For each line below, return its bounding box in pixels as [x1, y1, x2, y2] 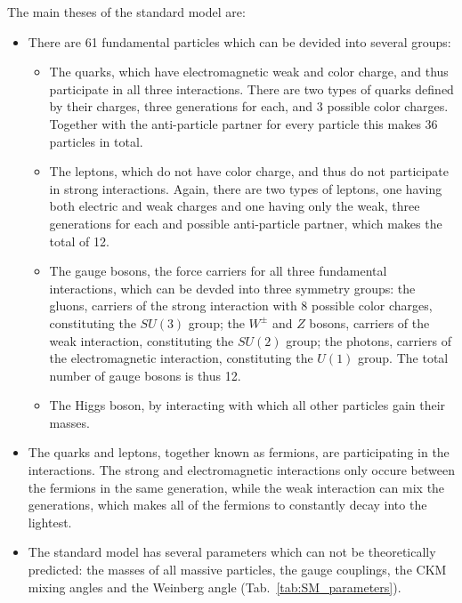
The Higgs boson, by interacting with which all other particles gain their [49, 396, 446, 414]
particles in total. [49, 132, 143, 150]
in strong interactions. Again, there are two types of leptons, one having [49, 179, 442, 197]
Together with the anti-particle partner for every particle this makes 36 [49, 114, 438, 133]
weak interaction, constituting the [49, 331, 234, 350]
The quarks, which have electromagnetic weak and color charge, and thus [49, 62, 449, 81]
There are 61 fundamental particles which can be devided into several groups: [28, 32, 451, 51]
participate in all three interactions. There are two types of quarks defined [49, 79, 454, 98]
